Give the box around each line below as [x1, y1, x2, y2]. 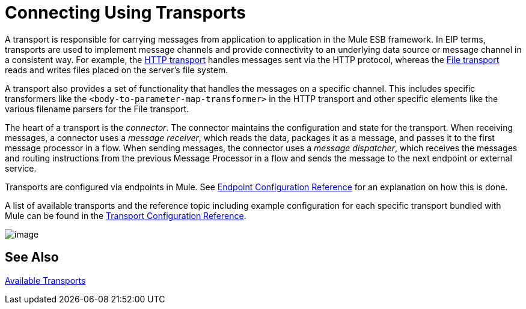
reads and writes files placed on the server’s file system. [5, 64, 228, 75]
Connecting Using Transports [5, 2, 246, 23]
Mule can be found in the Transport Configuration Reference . [5, 210, 246, 221]
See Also [5, 250, 59, 265]
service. [5, 163, 37, 173]
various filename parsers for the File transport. [5, 103, 189, 114]
